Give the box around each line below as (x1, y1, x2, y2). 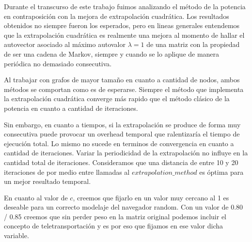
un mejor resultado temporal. (4, 176, 91, 186)
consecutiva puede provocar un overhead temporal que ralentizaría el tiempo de (4, 129, 240, 139)
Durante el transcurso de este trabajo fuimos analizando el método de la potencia (4, 1, 246, 11)
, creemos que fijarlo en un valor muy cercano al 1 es (73, 192, 229, 202)
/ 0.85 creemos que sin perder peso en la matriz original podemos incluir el (4, 211, 227, 221)
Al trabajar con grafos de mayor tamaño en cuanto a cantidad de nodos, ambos (4, 75, 240, 85)
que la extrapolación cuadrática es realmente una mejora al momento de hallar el (4, 30, 245, 40)
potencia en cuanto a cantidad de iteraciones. (4, 103, 138, 113)
